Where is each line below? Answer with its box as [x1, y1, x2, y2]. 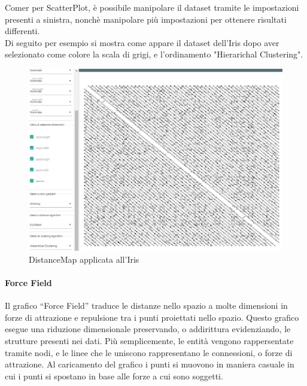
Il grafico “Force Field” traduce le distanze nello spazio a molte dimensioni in [5, 299, 288, 312]
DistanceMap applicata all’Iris [29, 253, 139, 265]
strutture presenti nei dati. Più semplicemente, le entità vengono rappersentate [5, 335, 294, 347]
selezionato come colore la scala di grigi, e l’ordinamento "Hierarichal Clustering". [5, 48, 303, 60]
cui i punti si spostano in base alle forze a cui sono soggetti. [5, 369, 223, 382]
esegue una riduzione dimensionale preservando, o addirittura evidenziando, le [5, 323, 291, 335]
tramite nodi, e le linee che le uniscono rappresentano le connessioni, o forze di [5, 346, 293, 358]
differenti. [5, 25, 40, 37]
